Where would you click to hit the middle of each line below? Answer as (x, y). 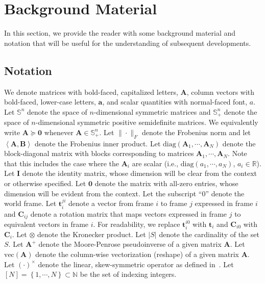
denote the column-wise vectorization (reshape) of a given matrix (137, 254)
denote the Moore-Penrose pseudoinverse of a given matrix (130, 244)
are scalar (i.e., (155, 163)
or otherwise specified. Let (45, 183)
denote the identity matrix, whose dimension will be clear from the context (139, 173)
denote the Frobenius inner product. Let (98, 143)
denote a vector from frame (111, 203)
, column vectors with (221, 92)
